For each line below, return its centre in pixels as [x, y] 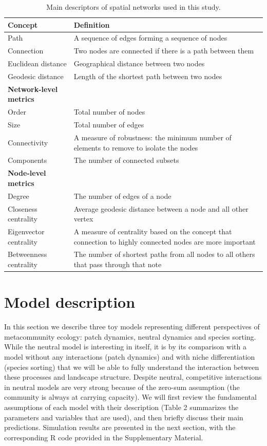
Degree [18, 196]
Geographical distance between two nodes [139, 63]
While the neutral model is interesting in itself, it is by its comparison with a [125, 347]
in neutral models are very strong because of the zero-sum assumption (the [122, 387]
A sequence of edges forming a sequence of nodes [150, 38]
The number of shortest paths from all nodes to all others [164, 254]
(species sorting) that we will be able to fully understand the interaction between [132, 367]
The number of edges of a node [122, 196]
